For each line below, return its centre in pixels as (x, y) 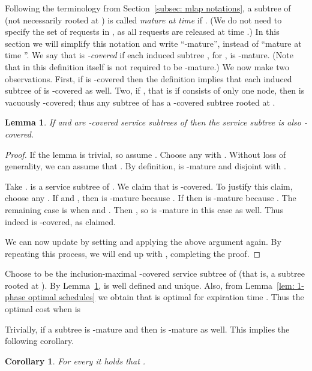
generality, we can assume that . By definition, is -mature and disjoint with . (145, 166)
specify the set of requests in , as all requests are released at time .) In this (142, 32)
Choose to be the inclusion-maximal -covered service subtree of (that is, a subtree (155, 273)
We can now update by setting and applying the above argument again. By (143, 242)
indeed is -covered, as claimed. (60, 221)
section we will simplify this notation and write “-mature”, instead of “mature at (153, 43)
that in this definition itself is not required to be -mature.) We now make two (147, 66)
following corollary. (40, 341)
